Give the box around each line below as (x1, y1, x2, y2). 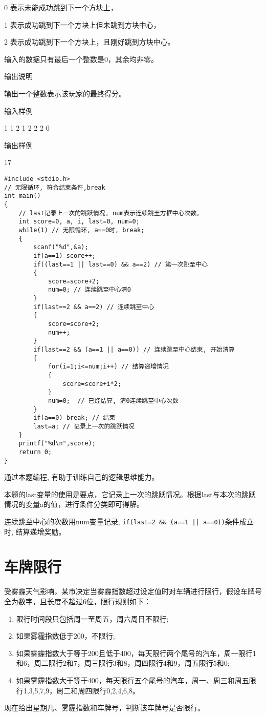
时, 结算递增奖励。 (4, 526, 66, 537)
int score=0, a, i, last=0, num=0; (18, 218, 140, 226)
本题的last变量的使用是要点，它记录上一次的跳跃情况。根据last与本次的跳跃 (4, 488, 256, 499)
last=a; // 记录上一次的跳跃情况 (33, 422, 135, 430)
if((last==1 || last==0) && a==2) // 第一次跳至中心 (33, 260, 208, 268)
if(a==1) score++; (33, 252, 96, 259)
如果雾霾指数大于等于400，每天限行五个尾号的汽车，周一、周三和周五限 (16, 674, 256, 685)
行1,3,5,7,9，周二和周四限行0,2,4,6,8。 (16, 685, 140, 695)
